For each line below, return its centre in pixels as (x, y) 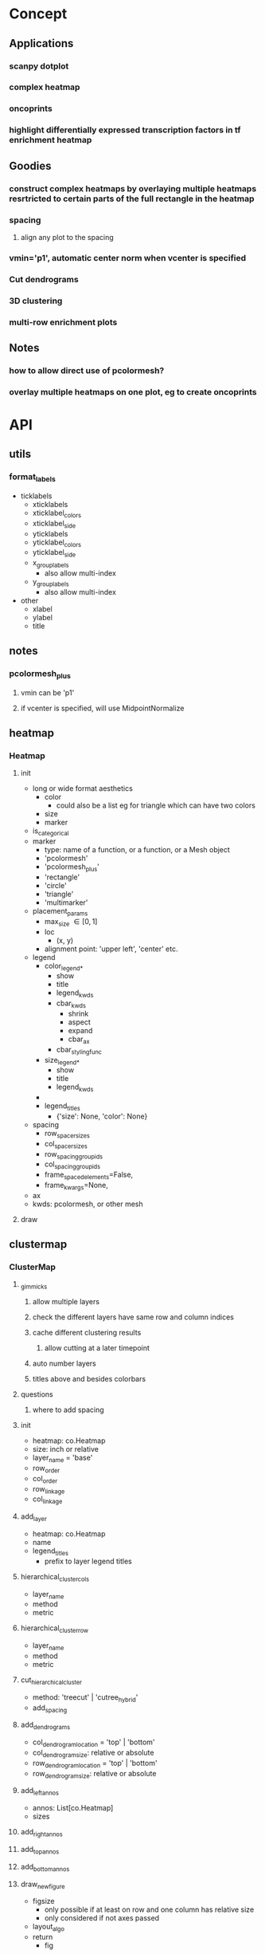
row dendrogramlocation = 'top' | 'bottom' (95, 1764)
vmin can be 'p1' (47, 692)
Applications (41, 43)
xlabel (42, 609)
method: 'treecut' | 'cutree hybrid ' (85, 1698)
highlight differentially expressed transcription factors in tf (125, 130)
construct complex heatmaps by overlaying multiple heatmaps (133, 188)
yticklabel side (54, 553)
